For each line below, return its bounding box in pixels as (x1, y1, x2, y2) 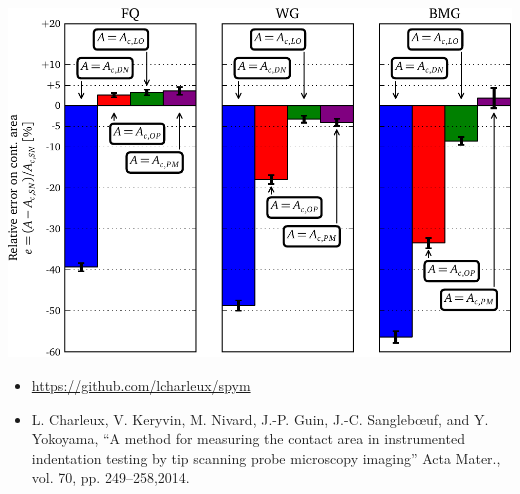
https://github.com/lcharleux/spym (31, 374, 251, 395)
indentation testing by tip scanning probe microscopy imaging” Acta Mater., (31, 447, 501, 468)
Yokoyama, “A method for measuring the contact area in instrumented (31, 428, 465, 449)
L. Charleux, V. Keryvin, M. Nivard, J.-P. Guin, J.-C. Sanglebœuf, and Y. (31, 408, 489, 429)
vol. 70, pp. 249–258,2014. (31, 467, 190, 488)
